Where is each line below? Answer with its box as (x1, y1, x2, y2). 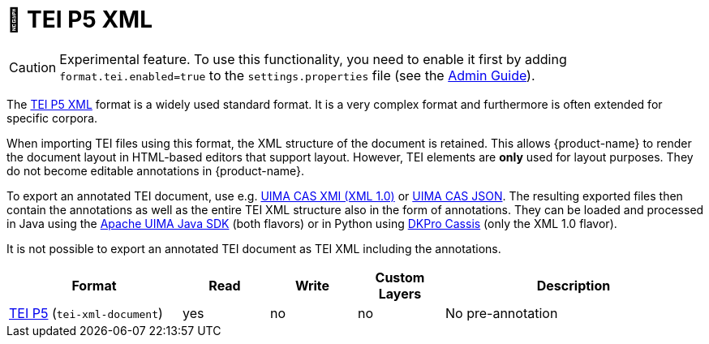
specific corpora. (6, 110, 98, 125)
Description (536, 277, 611, 294)
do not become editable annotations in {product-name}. (6, 163, 305, 178)
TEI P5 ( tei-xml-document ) (9, 304, 163, 321)
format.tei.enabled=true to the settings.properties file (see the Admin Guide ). (59, 67, 535, 84)
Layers (378, 285, 422, 302)
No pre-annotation (445, 304, 558, 321)
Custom (375, 269, 425, 286)
